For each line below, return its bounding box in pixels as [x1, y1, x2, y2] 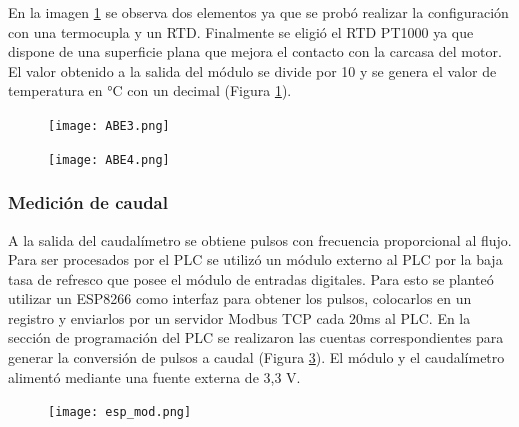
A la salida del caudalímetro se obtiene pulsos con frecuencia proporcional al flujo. [8, 229, 512, 250]
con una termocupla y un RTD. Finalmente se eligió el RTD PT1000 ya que [8, 21, 474, 42]
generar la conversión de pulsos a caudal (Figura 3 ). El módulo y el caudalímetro [8, 347, 505, 368]
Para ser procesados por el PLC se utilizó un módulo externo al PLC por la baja [8, 249, 503, 270]
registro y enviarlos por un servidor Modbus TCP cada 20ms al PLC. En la [8, 307, 471, 328]
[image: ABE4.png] [48, 152, 170, 167]
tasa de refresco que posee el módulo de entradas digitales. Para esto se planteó [8, 268, 494, 289]
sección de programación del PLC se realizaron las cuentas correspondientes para [8, 327, 504, 348]
